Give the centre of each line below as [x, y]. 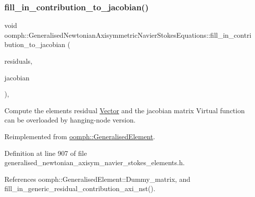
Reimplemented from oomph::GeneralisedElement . [80, 136]
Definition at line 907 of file [46, 153]
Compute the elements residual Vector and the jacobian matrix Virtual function [125, 110]
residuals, [18, 61]
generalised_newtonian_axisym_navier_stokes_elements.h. [95, 162]
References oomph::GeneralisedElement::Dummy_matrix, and [97, 179]
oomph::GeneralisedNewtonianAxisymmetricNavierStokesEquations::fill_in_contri [128, 35]
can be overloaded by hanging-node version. [70, 120]
